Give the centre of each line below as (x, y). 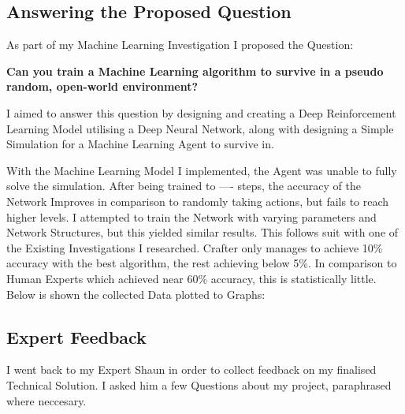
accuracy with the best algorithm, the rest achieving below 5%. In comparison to (202, 263)
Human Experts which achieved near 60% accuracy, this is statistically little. (191, 278)
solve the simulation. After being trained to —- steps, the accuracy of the (184, 186)
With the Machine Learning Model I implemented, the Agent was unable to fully (202, 170)
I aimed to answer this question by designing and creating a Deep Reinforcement (201, 112)
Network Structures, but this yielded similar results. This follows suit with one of (202, 232)
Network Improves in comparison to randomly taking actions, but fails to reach (198, 201)
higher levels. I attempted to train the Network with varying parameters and (191, 216)
